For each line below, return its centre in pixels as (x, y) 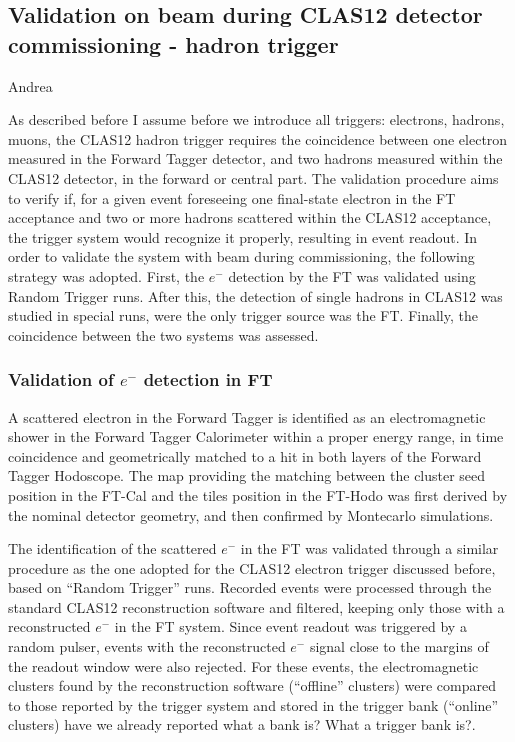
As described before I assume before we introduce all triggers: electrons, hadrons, (256, 119)
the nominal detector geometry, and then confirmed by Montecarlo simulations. (251, 514)
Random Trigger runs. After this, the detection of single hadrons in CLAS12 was (255, 295)
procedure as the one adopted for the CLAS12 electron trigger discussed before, (252, 567)
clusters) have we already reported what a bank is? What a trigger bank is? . (242, 724)
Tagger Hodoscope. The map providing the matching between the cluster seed (247, 475)
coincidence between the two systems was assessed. (163, 334)
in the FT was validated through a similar (369, 548)
